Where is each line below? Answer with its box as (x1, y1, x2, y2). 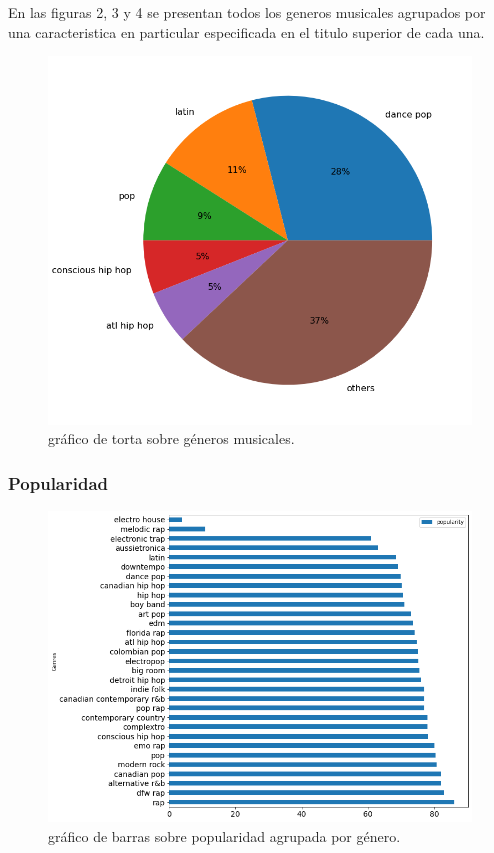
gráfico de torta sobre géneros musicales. (48, 428, 295, 449)
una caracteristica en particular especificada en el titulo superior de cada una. (8, 21, 485, 42)
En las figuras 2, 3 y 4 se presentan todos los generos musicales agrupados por (8, 2, 486, 22)
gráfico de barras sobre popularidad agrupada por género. (48, 825, 401, 846)
